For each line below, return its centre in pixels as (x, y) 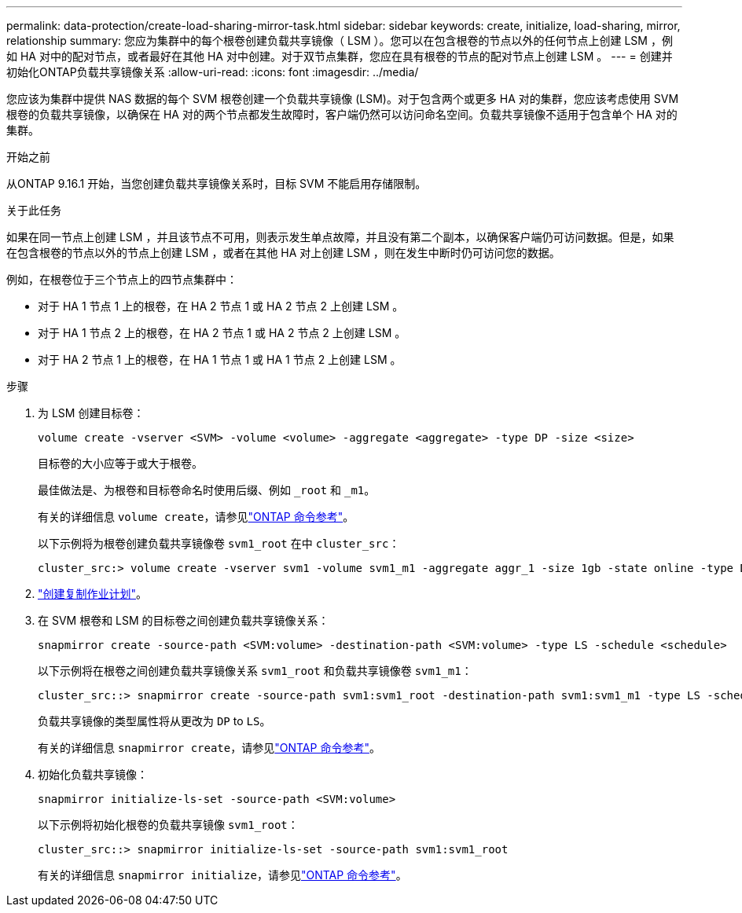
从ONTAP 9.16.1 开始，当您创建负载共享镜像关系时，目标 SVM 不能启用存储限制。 (217, 183)
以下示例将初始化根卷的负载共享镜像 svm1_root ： (168, 825)
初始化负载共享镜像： (93, 774)
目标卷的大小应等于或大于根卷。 (120, 463)
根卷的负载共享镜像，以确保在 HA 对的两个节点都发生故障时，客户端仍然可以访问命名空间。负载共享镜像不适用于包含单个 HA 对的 (342, 114)
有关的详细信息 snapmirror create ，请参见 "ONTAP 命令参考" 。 (209, 748)
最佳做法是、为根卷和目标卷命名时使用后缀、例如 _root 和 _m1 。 (207, 490)
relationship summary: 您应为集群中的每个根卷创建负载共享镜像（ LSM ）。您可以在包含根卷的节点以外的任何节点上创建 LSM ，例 (340, 40)
